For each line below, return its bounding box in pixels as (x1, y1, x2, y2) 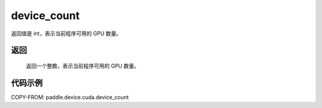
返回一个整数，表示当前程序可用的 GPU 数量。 (26, 62, 140, 69)
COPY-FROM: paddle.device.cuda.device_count (11, 93, 129, 101)
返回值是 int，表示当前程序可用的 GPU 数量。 (11, 30, 122, 37)
